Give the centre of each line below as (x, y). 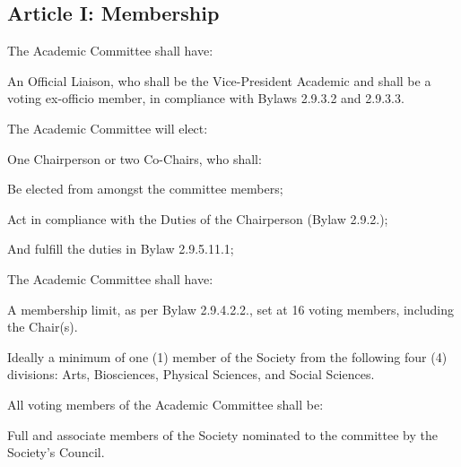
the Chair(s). (43, 327)
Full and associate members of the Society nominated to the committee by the (222, 434)
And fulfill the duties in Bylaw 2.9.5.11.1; (121, 249)
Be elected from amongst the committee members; (145, 189)
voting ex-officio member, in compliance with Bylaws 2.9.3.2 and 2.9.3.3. (206, 98)
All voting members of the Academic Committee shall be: (165, 404)
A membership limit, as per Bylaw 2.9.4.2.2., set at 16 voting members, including (230, 309)
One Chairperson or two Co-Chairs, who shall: (135, 158)
